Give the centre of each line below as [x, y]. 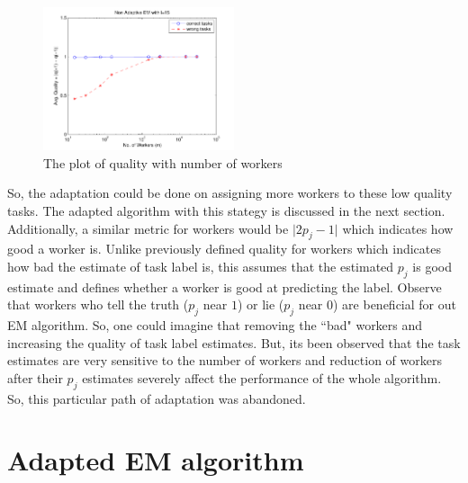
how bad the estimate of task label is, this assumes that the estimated [201, 266]
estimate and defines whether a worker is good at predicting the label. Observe [225, 286]
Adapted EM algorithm [156, 460]
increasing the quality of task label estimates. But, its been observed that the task [234, 342]
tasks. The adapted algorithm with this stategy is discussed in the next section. [226, 210]
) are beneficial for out [395, 304]
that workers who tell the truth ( [98, 304]
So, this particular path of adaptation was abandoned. [157, 398]
